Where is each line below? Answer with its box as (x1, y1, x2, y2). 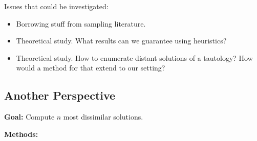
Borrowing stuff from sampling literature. (16, 18, 146, 29)
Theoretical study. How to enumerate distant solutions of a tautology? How (16, 52, 253, 63)
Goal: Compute (4, 111, 55, 122)
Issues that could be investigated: (4, 1, 109, 11)
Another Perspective (4, 87, 116, 103)
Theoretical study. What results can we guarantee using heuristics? (16, 35, 227, 46)
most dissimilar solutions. (63, 111, 143, 122)
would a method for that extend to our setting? (16, 62, 165, 73)
